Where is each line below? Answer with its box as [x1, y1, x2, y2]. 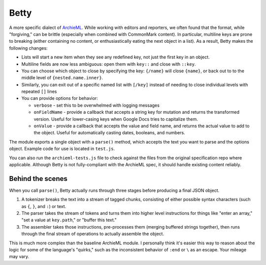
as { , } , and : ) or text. [21, 203, 66, 209]
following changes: [9, 45, 48, 51]
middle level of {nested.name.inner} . [21, 75, 103, 81]
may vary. [9, 254, 30, 260]
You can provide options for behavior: [21, 95, 98, 101]
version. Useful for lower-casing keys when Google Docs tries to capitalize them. [33, 116, 198, 122]
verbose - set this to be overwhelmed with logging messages [33, 102, 160, 108]
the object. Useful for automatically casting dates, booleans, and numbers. [33, 130, 185, 136]
